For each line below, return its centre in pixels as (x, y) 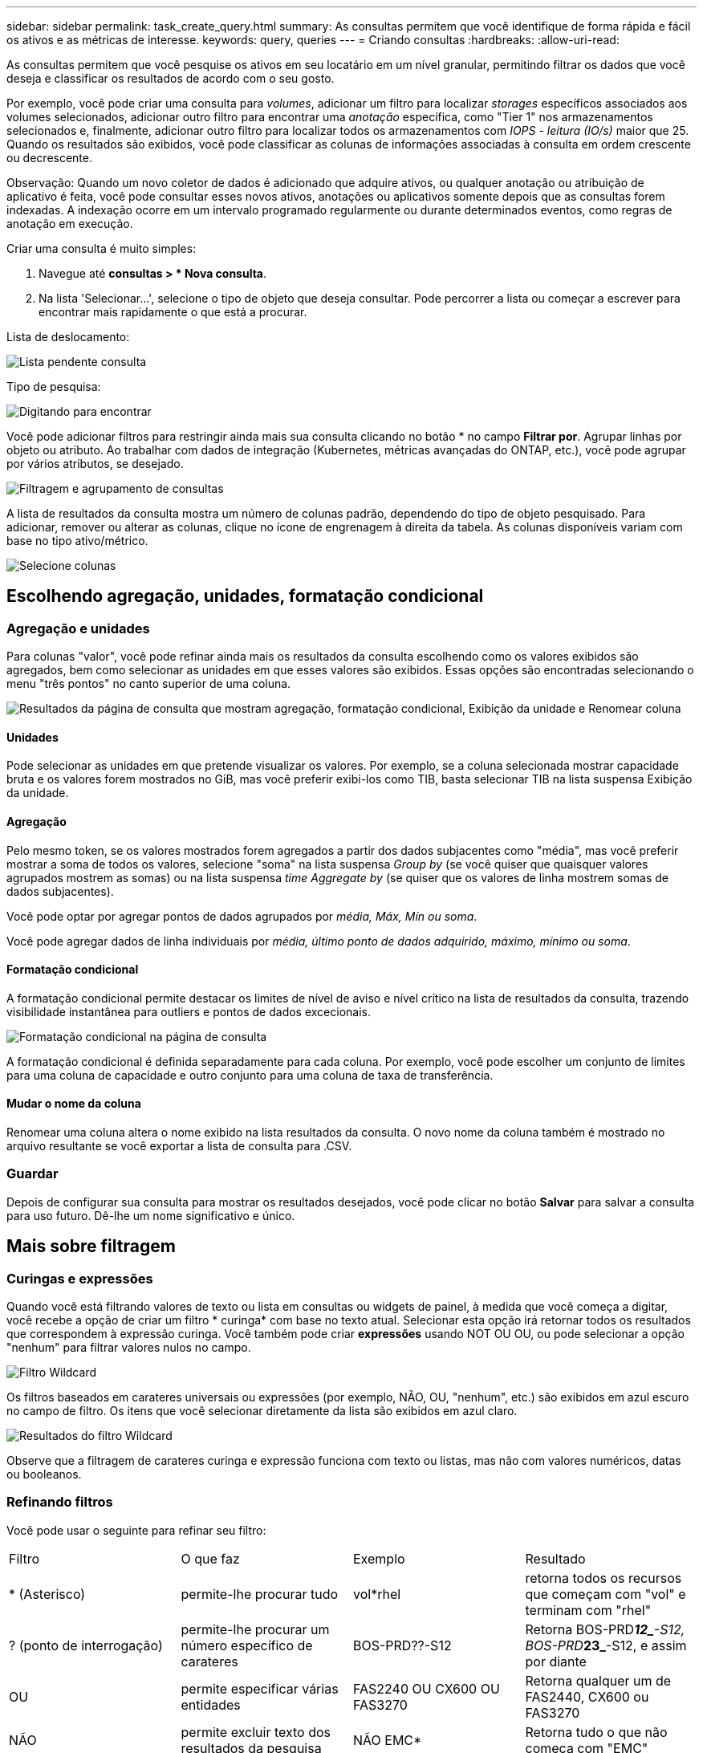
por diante (556, 1661)
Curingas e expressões (80, 1278)
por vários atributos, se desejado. (95, 464)
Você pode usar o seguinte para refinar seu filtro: (136, 1530)
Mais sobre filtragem (91, 1247)
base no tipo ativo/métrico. (77, 541)
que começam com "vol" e (605, 1594)
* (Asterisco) (47, 1594)
